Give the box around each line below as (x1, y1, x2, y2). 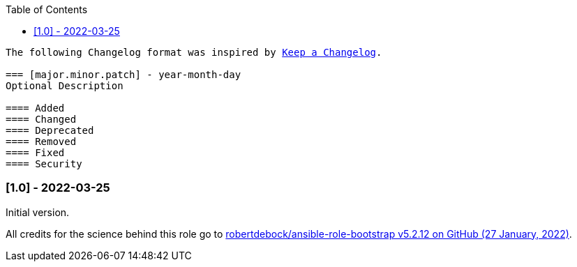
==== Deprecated (6, 125, 94, 136)
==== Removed (6, 136, 77, 147)
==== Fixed (6, 147, 65, 158)
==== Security (6, 158, 82, 169)
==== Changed (6, 114, 77, 125)
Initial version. (6, 206, 70, 218)
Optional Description (6, 80, 123, 91)
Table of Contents (6, 3, 88, 15)
